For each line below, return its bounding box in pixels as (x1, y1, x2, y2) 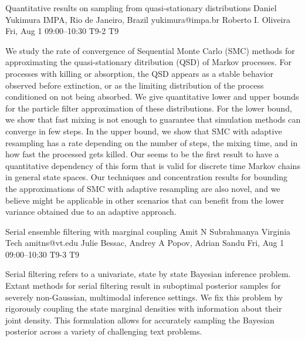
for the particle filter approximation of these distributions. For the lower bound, (5, 102, 292, 114)
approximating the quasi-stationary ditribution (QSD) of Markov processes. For (5, 56, 292, 68)
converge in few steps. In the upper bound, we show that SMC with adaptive (5, 124, 282, 137)
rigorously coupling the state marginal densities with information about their (5, 302, 282, 315)
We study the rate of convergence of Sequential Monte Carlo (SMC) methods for (5, 44, 295, 56)
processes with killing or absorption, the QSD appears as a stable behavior (5, 67, 274, 79)
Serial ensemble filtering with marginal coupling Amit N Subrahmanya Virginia (5, 225, 291, 237)
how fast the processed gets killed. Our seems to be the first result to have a (5, 148, 279, 160)
